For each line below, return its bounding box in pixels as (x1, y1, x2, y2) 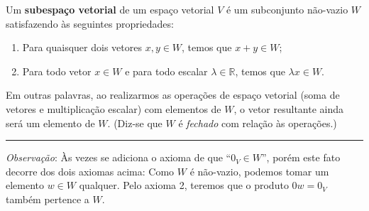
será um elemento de (6, 115, 95, 130)
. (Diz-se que (107, 115, 163, 130)
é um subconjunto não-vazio (226, 2, 348, 16)
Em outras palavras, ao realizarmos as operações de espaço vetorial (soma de (6, 87, 340, 102)
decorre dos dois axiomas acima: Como (6, 163, 175, 178)
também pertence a (6, 191, 89, 206)
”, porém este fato (261, 150, 341, 165)
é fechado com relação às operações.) (178, 115, 337, 130)
